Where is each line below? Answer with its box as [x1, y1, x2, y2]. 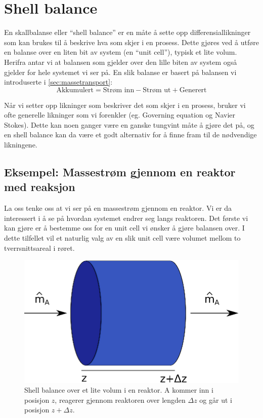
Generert [179, 86, 207, 94]
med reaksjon [4, 179, 75, 195]
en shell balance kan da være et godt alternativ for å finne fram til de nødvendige [4, 129, 257, 140]
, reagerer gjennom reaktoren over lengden [55, 394, 186, 405]
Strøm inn [103, 86, 135, 94]
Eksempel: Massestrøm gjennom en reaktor [4, 164, 236, 180]
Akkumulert [56, 86, 94, 94]
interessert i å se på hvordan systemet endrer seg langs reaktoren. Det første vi [4, 212, 248, 223]
